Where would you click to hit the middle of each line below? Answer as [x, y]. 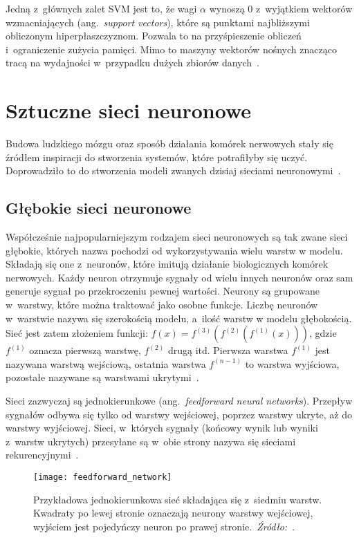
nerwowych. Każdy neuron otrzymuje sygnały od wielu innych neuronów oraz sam [179, 277]
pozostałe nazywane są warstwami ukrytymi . [102, 377]
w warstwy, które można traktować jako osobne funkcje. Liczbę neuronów [162, 305]
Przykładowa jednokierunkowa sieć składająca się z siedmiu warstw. [178, 499]
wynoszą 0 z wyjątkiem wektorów [281, 8]
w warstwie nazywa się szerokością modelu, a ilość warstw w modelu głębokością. [179, 318]
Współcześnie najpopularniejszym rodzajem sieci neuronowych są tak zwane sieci [177, 237]
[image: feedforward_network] [103, 477]
